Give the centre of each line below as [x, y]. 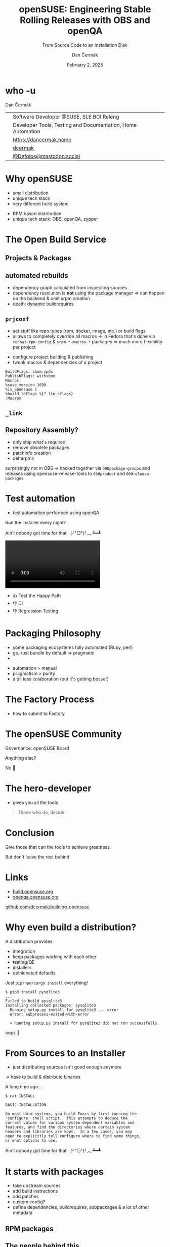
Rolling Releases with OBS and [85, 20]
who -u [20, 91]
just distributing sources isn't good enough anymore [67, 1067]
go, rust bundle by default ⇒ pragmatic [53, 652]
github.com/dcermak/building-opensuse [48, 907]
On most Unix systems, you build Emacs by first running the [71, 1114]
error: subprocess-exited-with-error [50, 1014]
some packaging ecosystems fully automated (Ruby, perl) [73, 647]
